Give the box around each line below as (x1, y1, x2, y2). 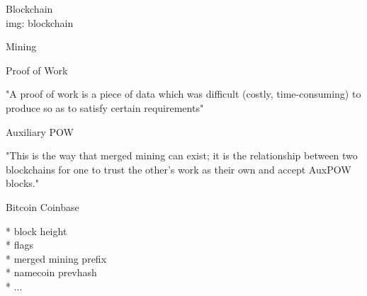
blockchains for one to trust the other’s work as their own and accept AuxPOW (6, 161, 351, 176)
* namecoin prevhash (6, 265, 97, 280)
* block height (6, 223, 67, 238)
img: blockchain (6, 15, 74, 30)
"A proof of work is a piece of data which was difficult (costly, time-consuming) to (6, 86, 361, 101)
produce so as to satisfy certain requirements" (6, 100, 204, 115)
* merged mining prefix (6, 251, 107, 266)
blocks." (6, 176, 39, 190)
